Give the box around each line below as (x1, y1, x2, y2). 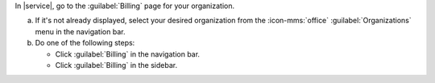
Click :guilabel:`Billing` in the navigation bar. (55, 49, 201, 59)
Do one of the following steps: (35, 38, 135, 48)
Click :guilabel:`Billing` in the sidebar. (55, 60, 177, 69)
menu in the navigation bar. (35, 26, 126, 36)
